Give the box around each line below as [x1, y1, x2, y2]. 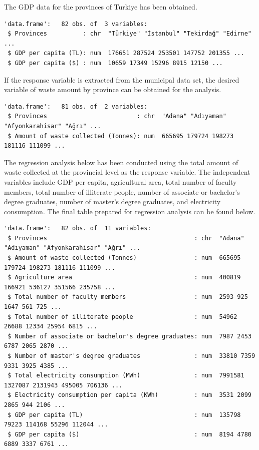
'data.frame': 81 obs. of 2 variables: [4, 103, 148, 110]
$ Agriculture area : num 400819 [8, 274, 241, 281]
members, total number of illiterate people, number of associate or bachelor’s [4, 186, 240, 197]
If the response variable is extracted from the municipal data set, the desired [4, 74, 239, 85]
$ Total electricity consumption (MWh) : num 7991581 [8, 372, 244, 379]
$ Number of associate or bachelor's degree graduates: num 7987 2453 [8, 332, 251, 340]
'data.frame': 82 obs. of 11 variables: [4, 225, 151, 232]
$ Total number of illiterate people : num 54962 [8, 313, 237, 320]
